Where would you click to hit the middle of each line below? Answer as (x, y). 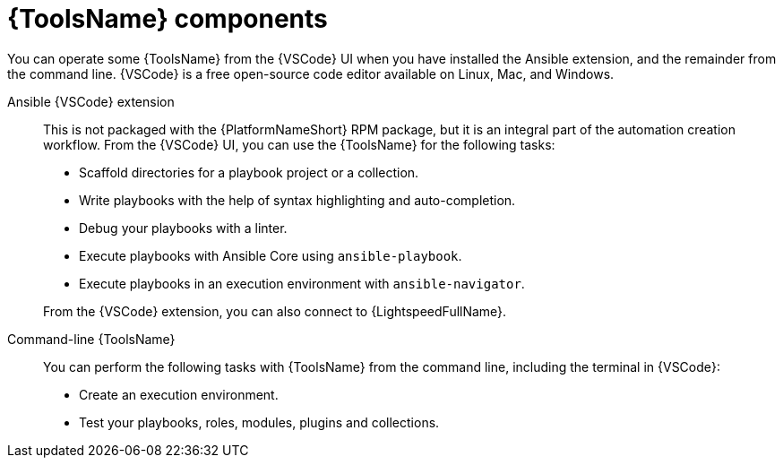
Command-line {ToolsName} (91, 339)
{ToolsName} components (168, 19)
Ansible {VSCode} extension (91, 101)
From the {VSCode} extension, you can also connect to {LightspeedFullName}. (275, 311)
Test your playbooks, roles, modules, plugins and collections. (259, 422)
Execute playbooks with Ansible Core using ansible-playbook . (271, 255)
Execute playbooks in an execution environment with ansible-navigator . (302, 283)
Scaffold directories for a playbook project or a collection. (249, 172)
